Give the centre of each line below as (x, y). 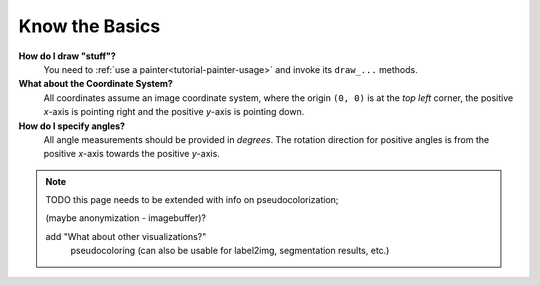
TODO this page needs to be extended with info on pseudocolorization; (192, 200)
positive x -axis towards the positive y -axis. (131, 154)
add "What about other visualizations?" (126, 236)
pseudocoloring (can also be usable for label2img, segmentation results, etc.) (230, 251)
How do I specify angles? (71, 126)
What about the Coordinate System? (96, 84)
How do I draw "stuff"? (67, 56)
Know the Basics (89, 26)
